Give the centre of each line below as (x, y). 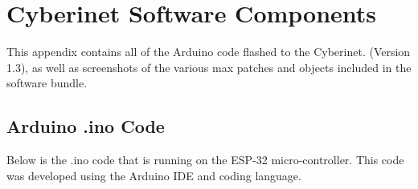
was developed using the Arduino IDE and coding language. (154, 175)
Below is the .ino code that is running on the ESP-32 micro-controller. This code (205, 160)
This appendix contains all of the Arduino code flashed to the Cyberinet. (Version (209, 52)
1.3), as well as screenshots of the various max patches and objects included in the (209, 67)
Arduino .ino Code (86, 126)
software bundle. (47, 83)
